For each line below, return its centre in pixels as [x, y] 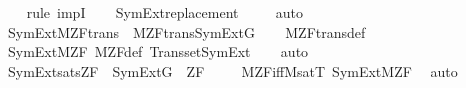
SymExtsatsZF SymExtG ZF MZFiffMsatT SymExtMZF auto [232, 70]
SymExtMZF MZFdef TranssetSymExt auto [158, 51]
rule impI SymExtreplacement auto [165, 12]
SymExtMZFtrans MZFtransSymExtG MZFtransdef [186, 31]
